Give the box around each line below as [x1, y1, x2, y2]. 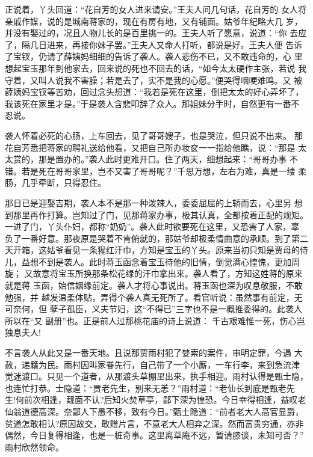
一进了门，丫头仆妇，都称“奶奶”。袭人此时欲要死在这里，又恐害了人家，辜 [5, 220, 300, 233]
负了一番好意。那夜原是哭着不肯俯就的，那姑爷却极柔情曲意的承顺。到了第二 [5, 232, 308, 244]
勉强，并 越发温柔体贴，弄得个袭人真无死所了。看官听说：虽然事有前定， [5, 290, 294, 303]
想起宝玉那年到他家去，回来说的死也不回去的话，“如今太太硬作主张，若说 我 [5, 61, 307, 74]
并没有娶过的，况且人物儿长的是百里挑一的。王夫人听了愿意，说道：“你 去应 [5, 26, 307, 39]
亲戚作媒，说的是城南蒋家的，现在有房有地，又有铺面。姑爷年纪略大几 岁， [5, 14, 303, 27]
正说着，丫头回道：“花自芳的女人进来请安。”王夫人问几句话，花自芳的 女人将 [5, 3, 306, 15]
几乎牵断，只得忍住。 [21, 176, 106, 189]
